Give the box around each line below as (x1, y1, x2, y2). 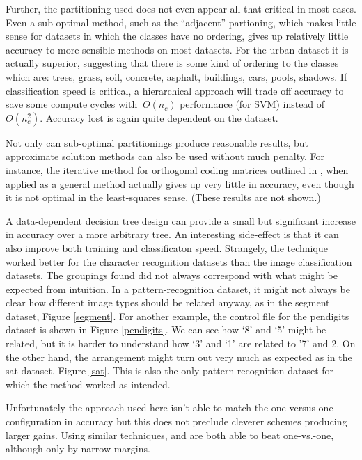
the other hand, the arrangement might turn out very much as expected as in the (6, 349, 352, 364)
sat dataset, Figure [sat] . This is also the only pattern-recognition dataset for (6, 363, 334, 378)
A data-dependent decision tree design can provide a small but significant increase (6, 213, 356, 228)
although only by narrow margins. (6, 441, 150, 456)
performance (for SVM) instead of (180, 97, 325, 111)
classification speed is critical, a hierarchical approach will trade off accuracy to (6, 83, 344, 97)
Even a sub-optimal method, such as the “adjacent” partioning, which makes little (6, 15, 356, 29)
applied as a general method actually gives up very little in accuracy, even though (6, 176, 354, 191)
